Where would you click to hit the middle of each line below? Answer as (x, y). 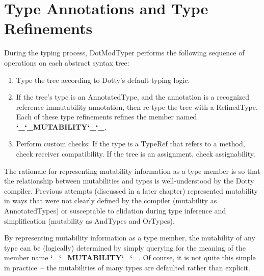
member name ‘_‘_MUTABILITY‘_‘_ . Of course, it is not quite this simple (130, 257)
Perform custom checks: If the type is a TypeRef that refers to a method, (130, 144)
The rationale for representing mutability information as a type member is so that (132, 171)
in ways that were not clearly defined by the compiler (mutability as (111, 201)
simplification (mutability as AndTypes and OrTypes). (89, 220)
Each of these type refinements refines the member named (107, 117)
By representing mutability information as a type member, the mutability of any (130, 238)
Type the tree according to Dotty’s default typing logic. (103, 80)
